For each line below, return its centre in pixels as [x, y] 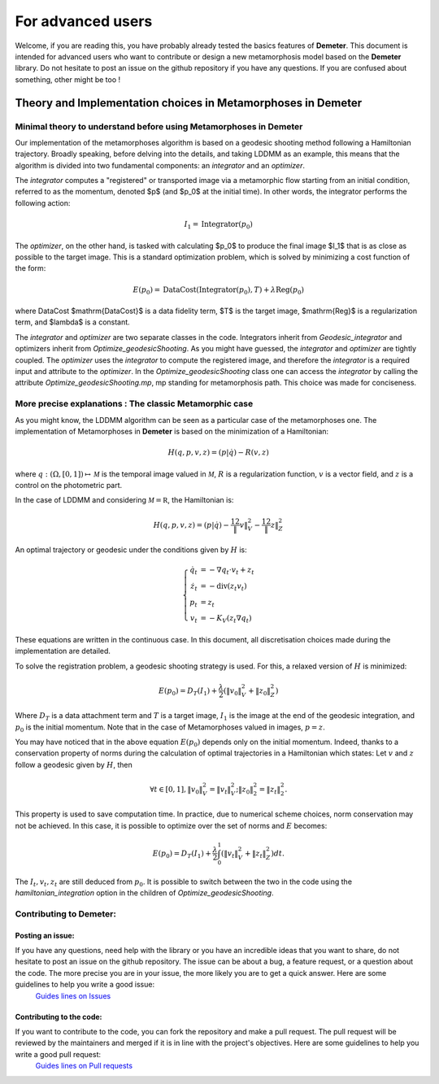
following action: [43, 202]
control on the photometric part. [69, 485]
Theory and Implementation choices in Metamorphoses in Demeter [188, 103]
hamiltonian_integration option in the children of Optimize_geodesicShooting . [144, 893]
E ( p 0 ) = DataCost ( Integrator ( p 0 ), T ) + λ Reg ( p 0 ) [219, 290]
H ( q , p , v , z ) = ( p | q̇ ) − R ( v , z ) [219, 453]
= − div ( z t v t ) [224, 587]
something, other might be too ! [68, 79]
